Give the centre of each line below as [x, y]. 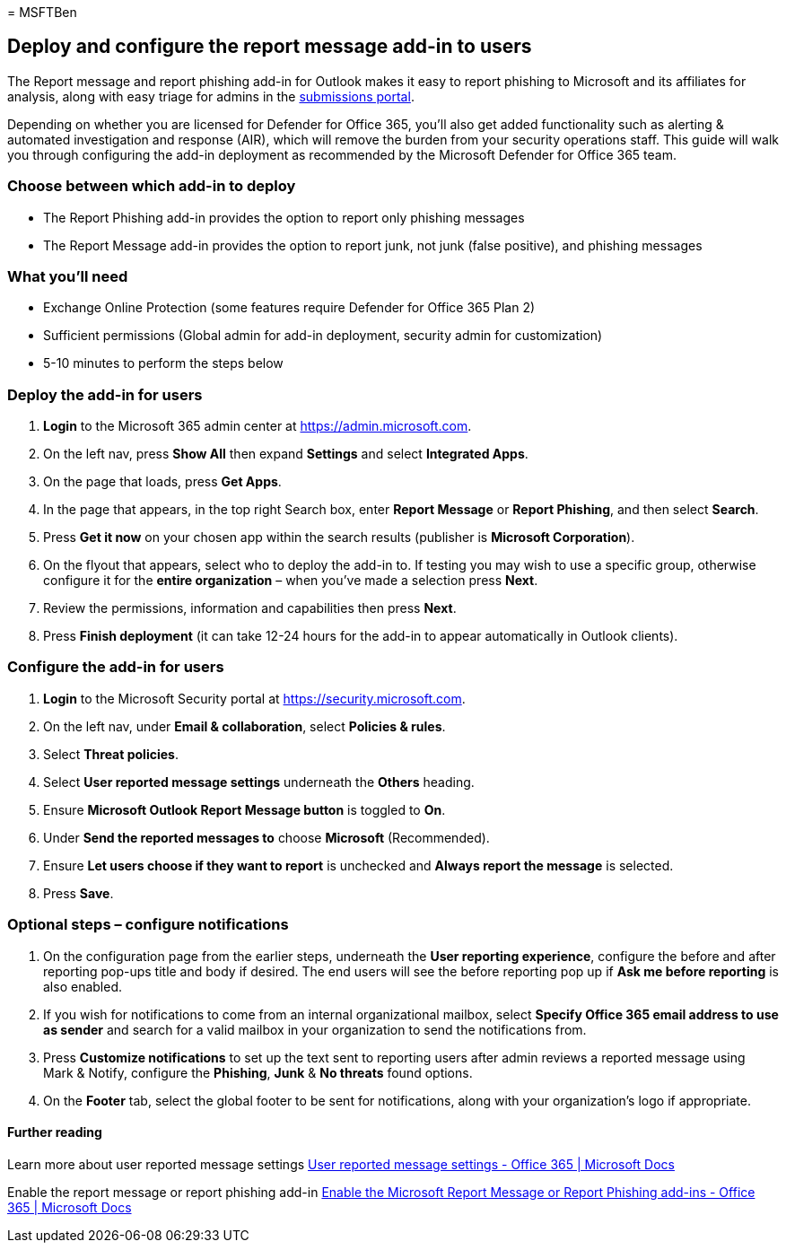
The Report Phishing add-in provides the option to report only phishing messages [284, 217]
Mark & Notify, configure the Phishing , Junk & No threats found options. [258, 1072]
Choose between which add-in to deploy [152, 186]
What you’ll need [68, 276]
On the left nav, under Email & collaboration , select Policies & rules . [245, 726]
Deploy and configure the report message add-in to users [270, 47]
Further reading [55, 1132]
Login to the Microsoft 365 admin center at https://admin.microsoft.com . [258, 426]
